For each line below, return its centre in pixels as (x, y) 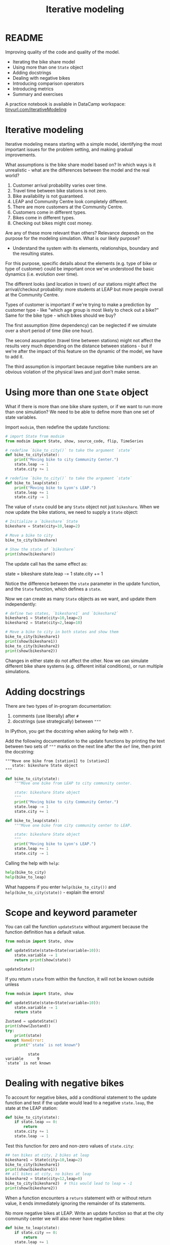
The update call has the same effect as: (46, 564)
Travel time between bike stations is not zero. (60, 190)
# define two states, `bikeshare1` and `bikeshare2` (62, 613)
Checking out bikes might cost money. (52, 223)
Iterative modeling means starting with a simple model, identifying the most (84, 144)
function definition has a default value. (45, 932)
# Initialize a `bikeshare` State (42, 521)
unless (12, 984)
